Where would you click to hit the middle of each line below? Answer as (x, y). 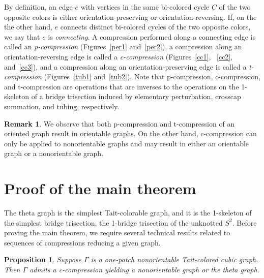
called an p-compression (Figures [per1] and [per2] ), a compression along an (123, 47)
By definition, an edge (38, 7)
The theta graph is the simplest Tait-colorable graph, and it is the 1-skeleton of (128, 213)
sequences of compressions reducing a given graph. (82, 242)
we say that (22, 36)
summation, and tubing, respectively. (62, 106)
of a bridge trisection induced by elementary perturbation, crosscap (136, 96)
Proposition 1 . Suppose (43, 259)
